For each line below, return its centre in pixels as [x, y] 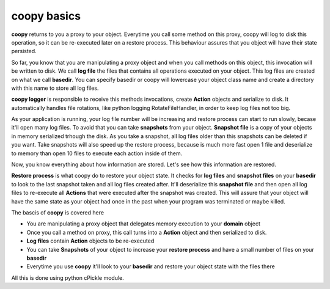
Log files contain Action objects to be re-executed [90, 241]
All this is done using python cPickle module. [68, 277]
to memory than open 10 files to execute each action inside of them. [97, 153]
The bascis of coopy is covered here [57, 212]
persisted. [24, 51]
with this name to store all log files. [55, 88]
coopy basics [46, 16]
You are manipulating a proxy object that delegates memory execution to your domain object [144, 224]
